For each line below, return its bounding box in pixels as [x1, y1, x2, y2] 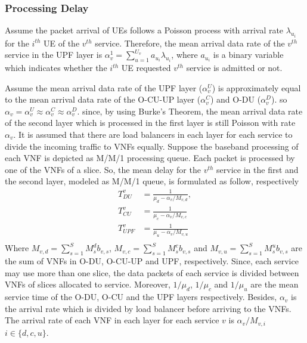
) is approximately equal [212, 81, 301, 94]
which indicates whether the [5, 61, 107, 74]
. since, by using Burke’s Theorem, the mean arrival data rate [77, 104, 303, 117]
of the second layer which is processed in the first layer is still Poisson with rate [5, 116, 296, 129]
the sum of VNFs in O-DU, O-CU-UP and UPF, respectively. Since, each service [5, 255, 299, 267]
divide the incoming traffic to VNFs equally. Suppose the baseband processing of [5, 140, 299, 152]
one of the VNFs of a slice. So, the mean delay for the [5, 163, 201, 175]
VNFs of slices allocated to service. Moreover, [5, 278, 170, 291]
